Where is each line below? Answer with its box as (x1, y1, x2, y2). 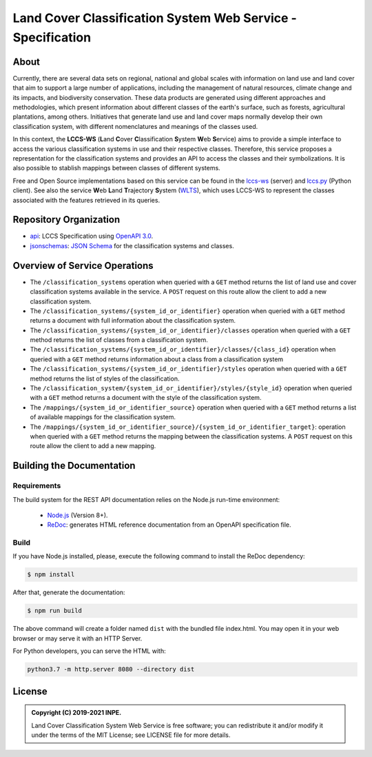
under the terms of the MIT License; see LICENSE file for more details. (31, 731, 231, 739)
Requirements (12, 481, 61, 491)
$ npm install (27, 571, 75, 578)
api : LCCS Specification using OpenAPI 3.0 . (30, 232, 154, 241)
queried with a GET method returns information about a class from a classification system (30, 355, 284, 363)
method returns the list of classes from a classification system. (30, 336, 208, 344)
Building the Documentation (12, 460, 136, 472)
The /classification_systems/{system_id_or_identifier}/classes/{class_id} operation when (30, 345, 336, 354)
